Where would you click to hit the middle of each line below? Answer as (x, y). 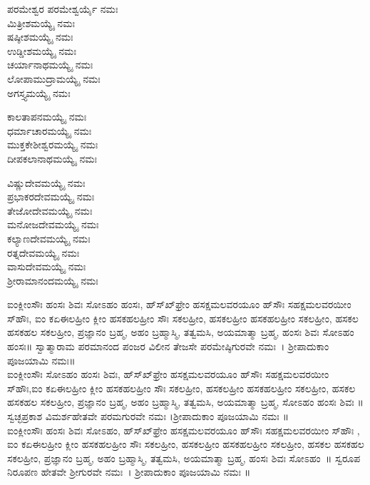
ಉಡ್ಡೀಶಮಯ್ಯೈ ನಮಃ (42, 50)
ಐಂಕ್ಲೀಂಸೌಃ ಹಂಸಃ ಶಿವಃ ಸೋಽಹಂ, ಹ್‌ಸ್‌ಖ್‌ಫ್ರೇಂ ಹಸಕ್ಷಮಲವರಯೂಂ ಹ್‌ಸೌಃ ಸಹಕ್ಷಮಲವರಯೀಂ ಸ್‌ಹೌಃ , (184, 430)
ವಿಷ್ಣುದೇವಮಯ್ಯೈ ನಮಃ (46, 182)
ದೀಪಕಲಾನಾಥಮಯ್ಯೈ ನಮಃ (52, 158)
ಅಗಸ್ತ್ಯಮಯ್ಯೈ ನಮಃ (39, 92)
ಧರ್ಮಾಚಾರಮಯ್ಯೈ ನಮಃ (50, 130)
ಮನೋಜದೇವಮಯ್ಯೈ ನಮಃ (53, 224)
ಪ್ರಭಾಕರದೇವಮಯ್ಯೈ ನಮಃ (51, 196)
